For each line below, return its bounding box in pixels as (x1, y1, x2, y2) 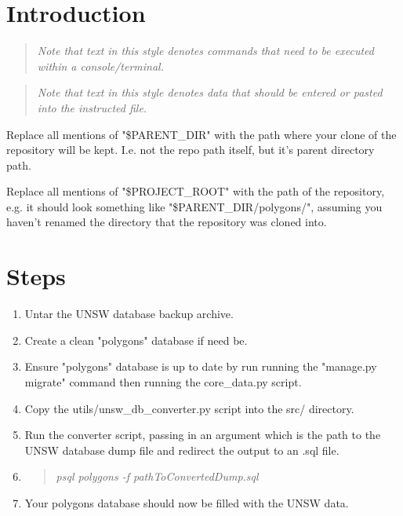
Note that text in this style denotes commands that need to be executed (37, 42, 374, 59)
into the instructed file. (37, 99, 147, 115)
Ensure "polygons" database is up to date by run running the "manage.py (24, 358, 377, 375)
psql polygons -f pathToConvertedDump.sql (56, 468, 259, 485)
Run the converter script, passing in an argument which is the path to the (24, 426, 381, 443)
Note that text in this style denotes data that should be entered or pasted (37, 84, 383, 101)
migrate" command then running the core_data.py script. (24, 373, 302, 390)
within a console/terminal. (37, 57, 164, 74)
